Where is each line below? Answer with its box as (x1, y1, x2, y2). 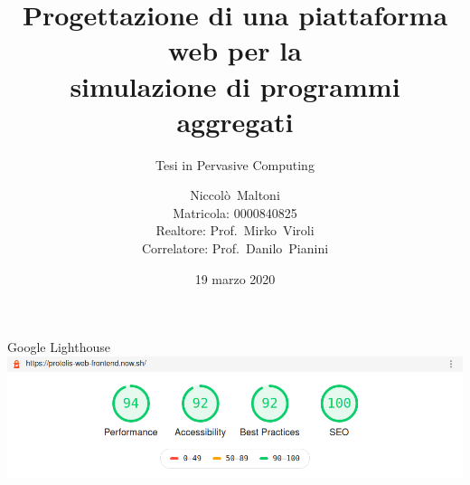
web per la (168, 32, 302, 69)
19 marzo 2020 (194, 269, 276, 288)
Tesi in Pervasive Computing (155, 155, 315, 174)
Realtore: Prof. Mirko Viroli (155, 221, 315, 240)
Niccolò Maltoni (190, 185, 280, 204)
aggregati (176, 102, 294, 139)
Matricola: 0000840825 (173, 203, 297, 222)
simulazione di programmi (70, 67, 400, 104)
